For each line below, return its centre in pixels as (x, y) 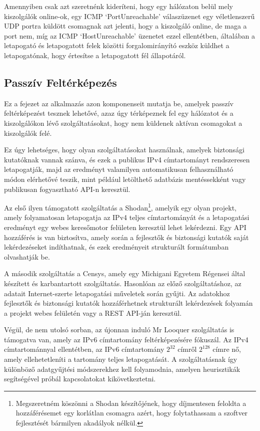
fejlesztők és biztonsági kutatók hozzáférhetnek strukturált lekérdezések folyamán (128, 303)
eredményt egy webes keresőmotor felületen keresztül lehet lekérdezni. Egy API (125, 227)
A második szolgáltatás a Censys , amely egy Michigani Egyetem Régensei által (125, 273)
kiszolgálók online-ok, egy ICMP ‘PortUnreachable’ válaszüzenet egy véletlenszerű (129, 16)
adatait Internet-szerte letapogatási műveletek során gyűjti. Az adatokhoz (117, 293)
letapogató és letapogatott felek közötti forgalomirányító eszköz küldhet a (117, 45)
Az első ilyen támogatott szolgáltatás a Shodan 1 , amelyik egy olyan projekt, (120, 207)
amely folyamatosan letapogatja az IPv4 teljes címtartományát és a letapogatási (127, 217)
